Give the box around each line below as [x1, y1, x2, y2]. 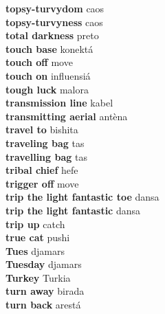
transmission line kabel [5, 96, 113, 110]
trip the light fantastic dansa [5, 203, 141, 217]
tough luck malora [5, 82, 89, 96]
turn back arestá [5, 298, 81, 312]
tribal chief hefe [5, 163, 78, 177]
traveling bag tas [5, 135, 85, 150]
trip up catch [5, 216, 65, 231]
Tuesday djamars [5, 257, 82, 271]
